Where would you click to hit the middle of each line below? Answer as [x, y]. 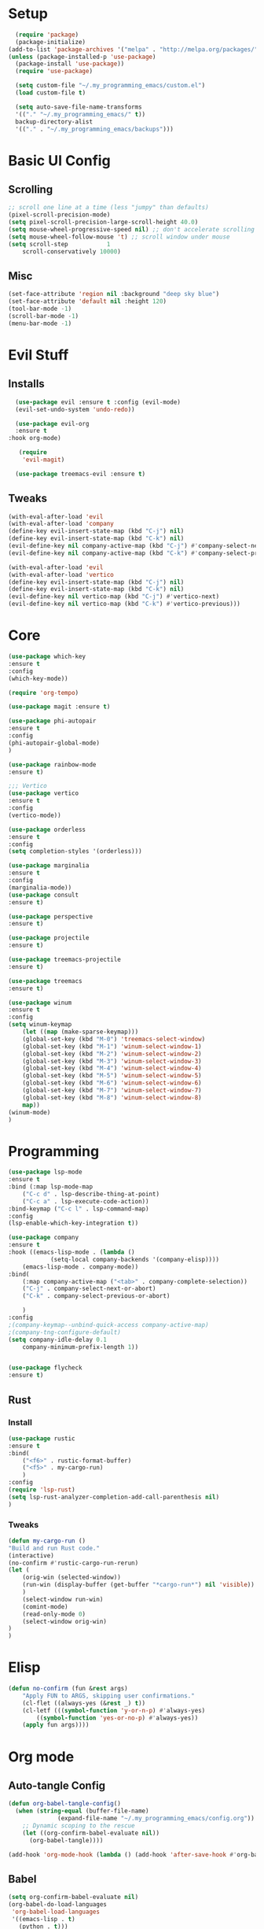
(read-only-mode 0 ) [54, 1614]
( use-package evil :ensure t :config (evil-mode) [98, 402]
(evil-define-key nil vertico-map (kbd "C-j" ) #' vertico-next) [114, 597]
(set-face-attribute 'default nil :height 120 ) [88, 301]
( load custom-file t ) [51, 93]
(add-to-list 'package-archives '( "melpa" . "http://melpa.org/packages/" [133, 49]
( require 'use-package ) [54, 72]
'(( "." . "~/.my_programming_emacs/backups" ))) [95, 129]
